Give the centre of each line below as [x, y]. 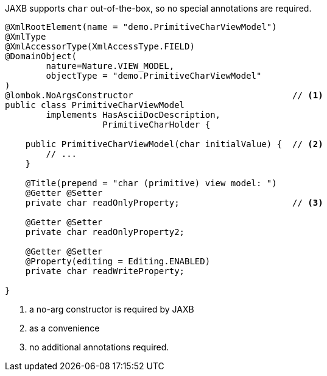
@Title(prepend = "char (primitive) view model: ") [151, 183]
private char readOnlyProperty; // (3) [174, 203]
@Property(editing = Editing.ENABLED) [118, 261]
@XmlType [26, 37]
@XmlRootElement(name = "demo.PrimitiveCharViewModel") [141, 27]
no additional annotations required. [99, 347]
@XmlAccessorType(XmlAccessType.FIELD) [100, 46]
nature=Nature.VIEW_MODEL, [110, 66]
